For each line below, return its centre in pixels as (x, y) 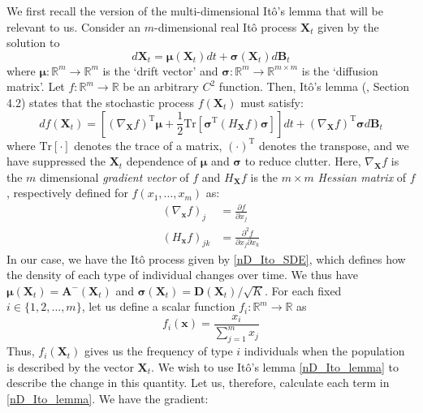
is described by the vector (70, 366)
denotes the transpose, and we (334, 145)
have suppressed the (56, 161)
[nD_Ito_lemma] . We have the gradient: (108, 398)
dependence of (162, 161)
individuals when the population (324, 351)
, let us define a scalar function (158, 306)
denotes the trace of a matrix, (148, 145)
